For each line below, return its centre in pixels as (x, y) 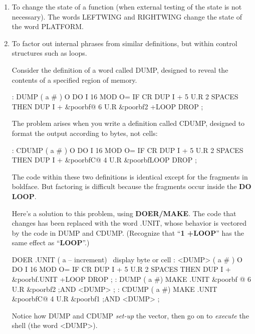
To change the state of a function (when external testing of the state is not (127, 7)
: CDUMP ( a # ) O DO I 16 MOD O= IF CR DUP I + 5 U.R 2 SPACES (127, 150)
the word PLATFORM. (48, 26)
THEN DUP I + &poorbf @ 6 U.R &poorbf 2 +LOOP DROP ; (107, 106)
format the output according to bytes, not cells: (85, 133)
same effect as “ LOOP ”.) (51, 242)
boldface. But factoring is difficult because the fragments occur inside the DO (132, 186)
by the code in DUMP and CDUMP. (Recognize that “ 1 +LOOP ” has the (128, 232)
